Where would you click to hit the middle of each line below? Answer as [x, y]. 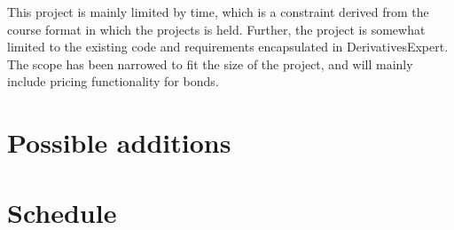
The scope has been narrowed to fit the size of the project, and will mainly [210, 63]
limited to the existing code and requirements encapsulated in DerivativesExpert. [228, 47]
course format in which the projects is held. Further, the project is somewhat [216, 29]
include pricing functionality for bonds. [113, 81]
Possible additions [119, 143]
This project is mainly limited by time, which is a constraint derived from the [218, 12]
